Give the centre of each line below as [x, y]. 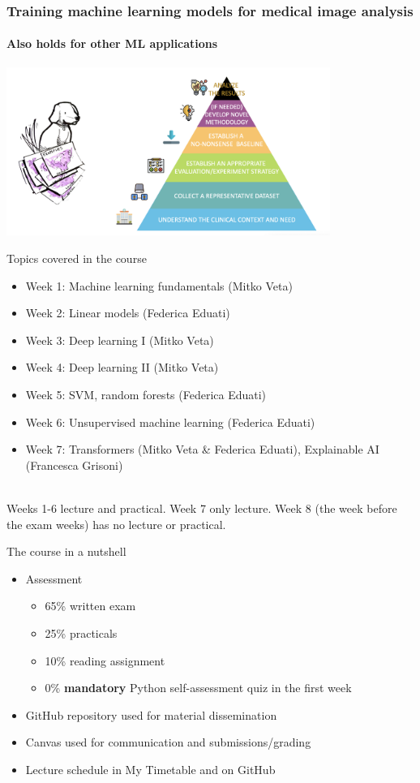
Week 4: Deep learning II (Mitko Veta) [122, 367]
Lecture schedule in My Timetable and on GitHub [150, 769]
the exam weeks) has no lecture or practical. [116, 524]
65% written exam [90, 606]
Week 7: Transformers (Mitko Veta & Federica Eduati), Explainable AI [202, 449]
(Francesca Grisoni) [74, 465]
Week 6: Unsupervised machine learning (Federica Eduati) [170, 422]
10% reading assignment [105, 660]
